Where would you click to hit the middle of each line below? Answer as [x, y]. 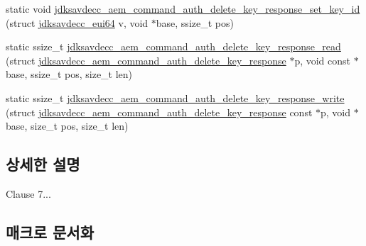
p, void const [323, 60]
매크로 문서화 [50, 231]
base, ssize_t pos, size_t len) [69, 74]
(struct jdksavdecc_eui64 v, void [77, 22]
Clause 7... [28, 193]
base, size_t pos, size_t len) [67, 126]
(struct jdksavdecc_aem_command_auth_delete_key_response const [159, 112]
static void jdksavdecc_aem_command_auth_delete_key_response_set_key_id [183, 9]
